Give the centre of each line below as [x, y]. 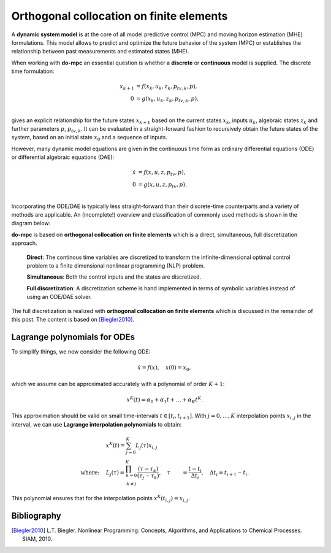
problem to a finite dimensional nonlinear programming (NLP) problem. [116, 265]
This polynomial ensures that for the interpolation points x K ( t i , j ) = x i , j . [101, 499]
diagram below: [31, 223]
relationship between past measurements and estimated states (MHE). [100, 52]
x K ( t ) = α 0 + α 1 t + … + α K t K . [165, 400]
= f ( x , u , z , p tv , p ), [162, 173]
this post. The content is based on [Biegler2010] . [73, 319]
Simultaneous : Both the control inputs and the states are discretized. [114, 277]
